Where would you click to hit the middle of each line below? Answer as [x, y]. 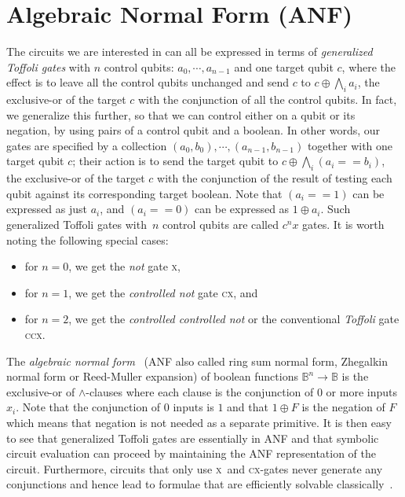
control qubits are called [221, 225]
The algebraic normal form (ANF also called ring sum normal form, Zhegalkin [197, 361]
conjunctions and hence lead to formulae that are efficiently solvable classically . [200, 484]
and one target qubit [284, 66]
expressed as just [47, 209]
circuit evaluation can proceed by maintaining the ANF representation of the [192, 453]
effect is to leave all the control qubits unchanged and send [148, 82]
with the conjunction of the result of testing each [275, 178]
